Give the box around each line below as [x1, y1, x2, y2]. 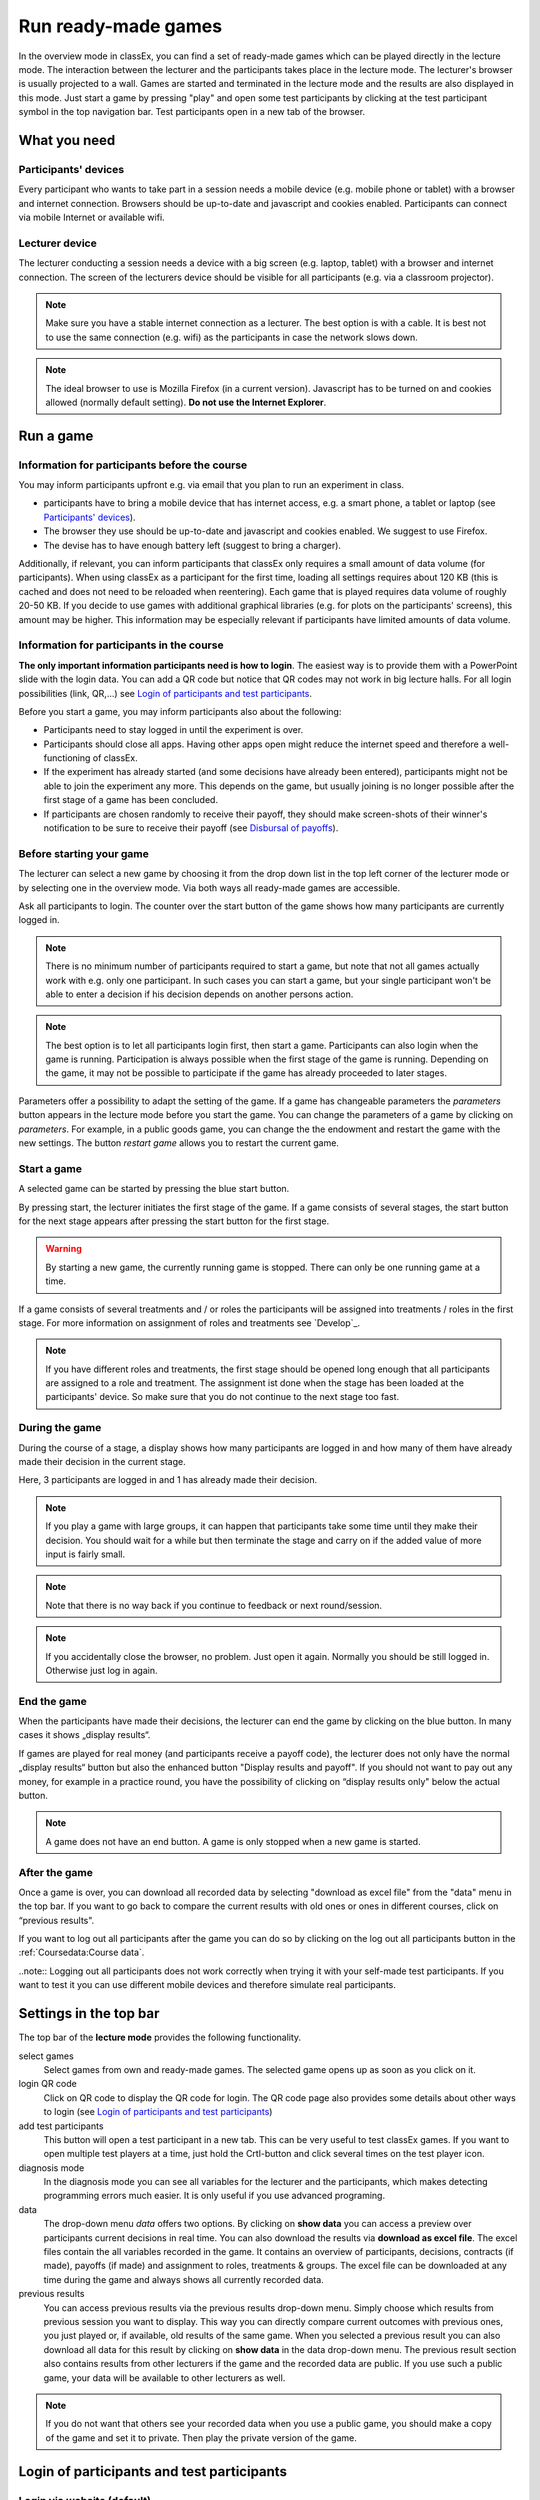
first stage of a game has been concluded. [43, 794, 219, 806]
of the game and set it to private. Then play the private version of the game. [45, 2431, 357, 2444]
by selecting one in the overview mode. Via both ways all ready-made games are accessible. [18, 881, 401, 894]
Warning [45, 1243, 82, 1255]
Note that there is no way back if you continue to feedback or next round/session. [45, 1599, 383, 1611]
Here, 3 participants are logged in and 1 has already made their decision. [18, 1474, 318, 1486]
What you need [18, 131, 116, 149]
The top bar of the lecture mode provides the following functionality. [18, 2031, 302, 2044]
